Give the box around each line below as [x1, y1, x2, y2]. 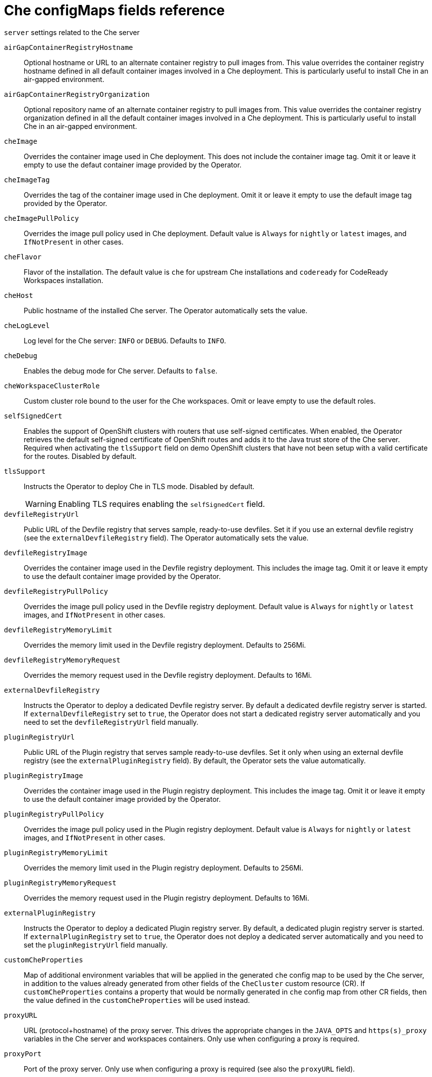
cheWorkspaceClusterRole [4, 381, 100, 390]
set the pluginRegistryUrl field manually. [24, 940, 168, 949]
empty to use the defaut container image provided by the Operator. [24, 160, 242, 169]
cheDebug [4, 351, 38, 360]
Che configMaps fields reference [4, 2, 225, 19]
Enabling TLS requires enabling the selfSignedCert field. [58, 498, 265, 509]
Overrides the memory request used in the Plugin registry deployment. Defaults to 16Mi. [24, 893, 310, 902]
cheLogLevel [4, 321, 50, 330]
